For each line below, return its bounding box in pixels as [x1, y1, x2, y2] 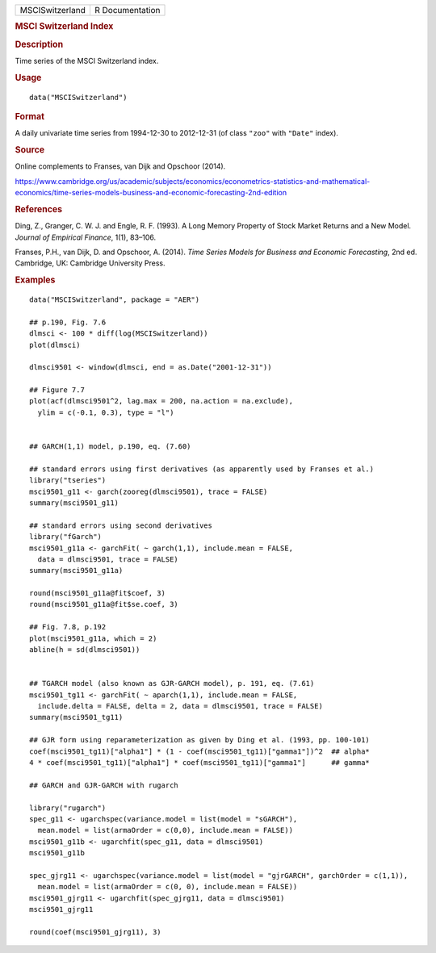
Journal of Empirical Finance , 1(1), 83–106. [15, 232, 157, 242]
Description [15, 39, 64, 50]
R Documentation [94, 5, 161, 15]
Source [15, 144, 45, 156]
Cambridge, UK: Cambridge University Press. [15, 258, 166, 268]
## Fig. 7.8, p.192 [29, 622, 107, 632]
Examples [15, 274, 56, 286]
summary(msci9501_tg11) [29, 713, 124, 722]
